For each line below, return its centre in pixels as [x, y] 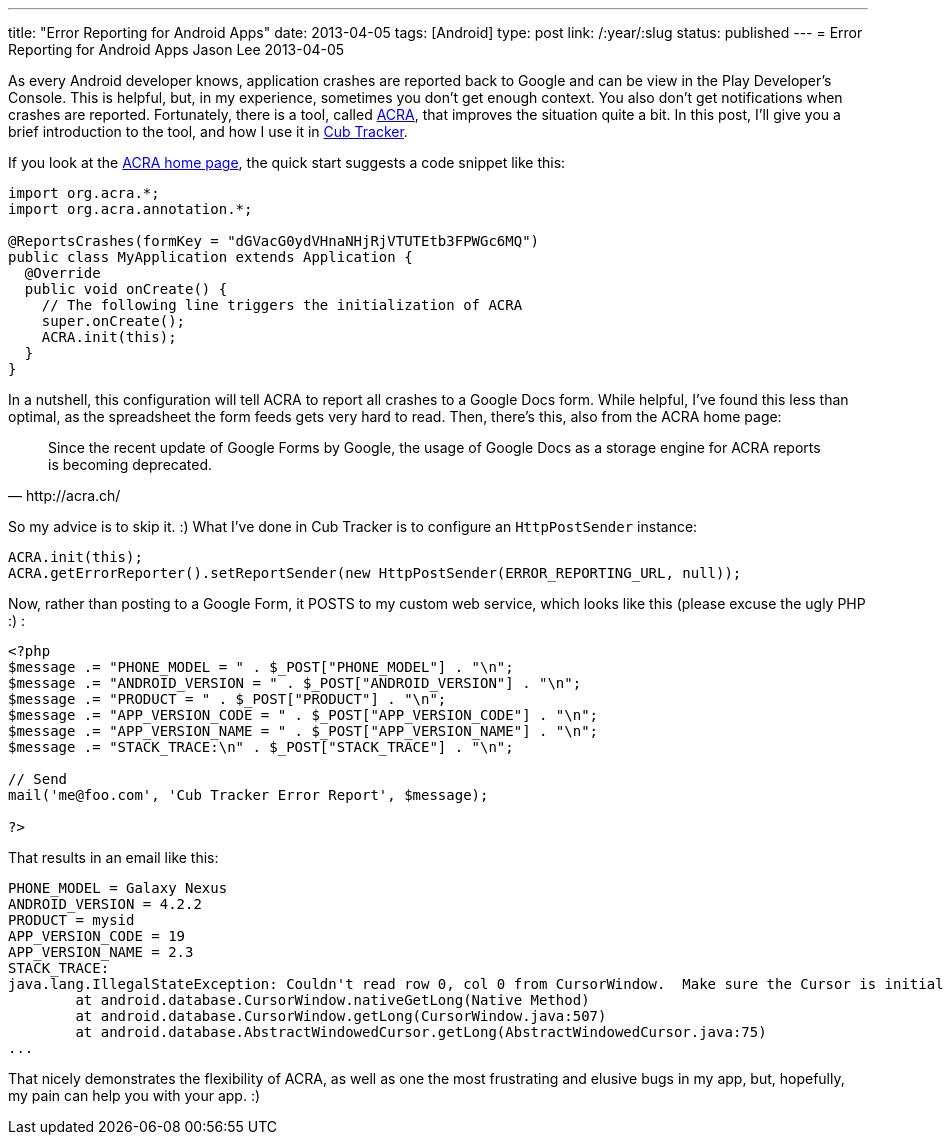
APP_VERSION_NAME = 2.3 [101, 952]
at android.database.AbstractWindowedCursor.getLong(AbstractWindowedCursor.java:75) [421, 1032]
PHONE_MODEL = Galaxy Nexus [118, 888]
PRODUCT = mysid [71, 920]
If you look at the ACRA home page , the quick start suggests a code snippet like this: [287, 162]
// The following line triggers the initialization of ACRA [282, 305]
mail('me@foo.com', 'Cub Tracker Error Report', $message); [248, 795]
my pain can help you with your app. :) [134, 1095]
